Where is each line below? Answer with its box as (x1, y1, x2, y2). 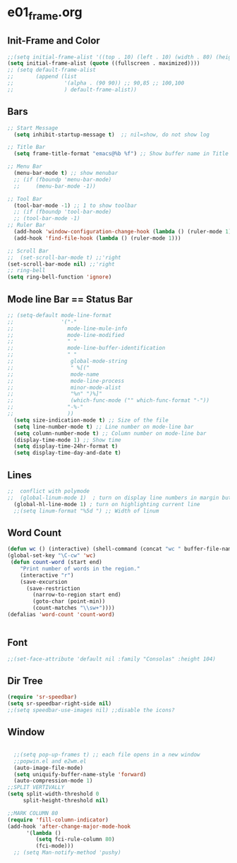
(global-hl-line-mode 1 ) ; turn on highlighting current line (13, 501, 200, 508)
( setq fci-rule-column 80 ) (35, 836, 115, 843)
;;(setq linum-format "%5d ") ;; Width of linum (13, 507, 159, 515)
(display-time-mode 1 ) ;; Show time (13, 436, 121, 443)
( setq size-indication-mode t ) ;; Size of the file (13, 417, 169, 424)
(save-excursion (20, 578, 68, 585)
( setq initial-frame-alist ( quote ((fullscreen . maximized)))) (7, 60, 200, 67)
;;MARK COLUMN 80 (7, 809, 59, 816)
